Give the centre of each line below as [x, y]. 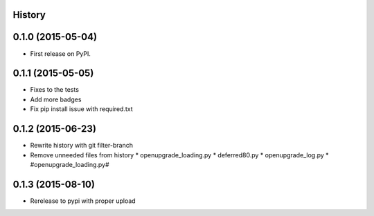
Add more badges [56, 99]
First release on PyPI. [61, 53]
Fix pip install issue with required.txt [81, 109]
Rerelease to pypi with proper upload [83, 201]
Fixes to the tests [55, 90]
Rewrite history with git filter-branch [82, 146]
